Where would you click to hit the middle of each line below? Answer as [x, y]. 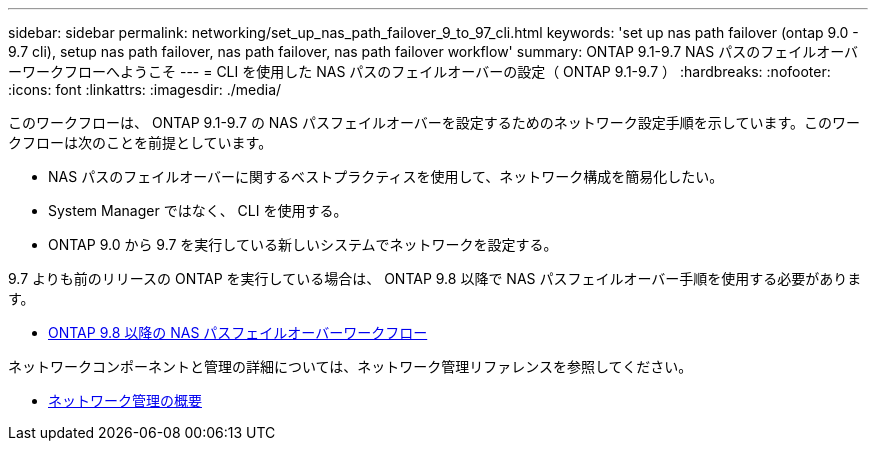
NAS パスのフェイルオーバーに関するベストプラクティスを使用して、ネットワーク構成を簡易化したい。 [386, 176]
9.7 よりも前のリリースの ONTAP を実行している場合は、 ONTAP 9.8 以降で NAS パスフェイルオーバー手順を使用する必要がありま [435, 278]
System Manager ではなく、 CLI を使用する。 [198, 210]
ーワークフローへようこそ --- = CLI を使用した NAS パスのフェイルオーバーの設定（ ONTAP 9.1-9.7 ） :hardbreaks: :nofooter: [419, 71]
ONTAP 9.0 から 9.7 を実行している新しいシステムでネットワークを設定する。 [303, 244]
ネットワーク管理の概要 [125, 400]
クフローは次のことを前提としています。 [140, 142]
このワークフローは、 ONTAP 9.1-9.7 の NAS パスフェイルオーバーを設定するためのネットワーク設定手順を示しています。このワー [434, 122]
